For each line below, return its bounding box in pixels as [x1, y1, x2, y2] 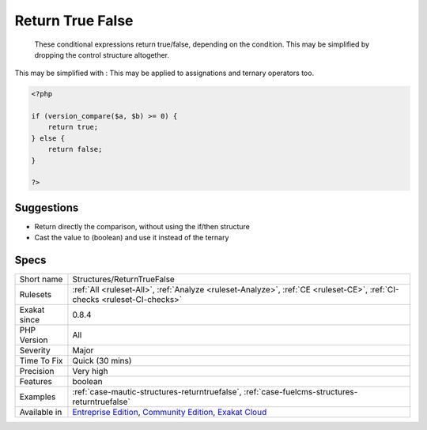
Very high [72, 366, 108, 377]
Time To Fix [19, 356, 63, 367]
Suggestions [14, 201, 79, 214]
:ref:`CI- [369, 285, 399, 296]
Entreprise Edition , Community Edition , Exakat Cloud [72, 407, 267, 418]
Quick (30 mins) [72, 356, 132, 367]
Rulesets [19, 289, 51, 300]
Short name [19, 273, 63, 285]
